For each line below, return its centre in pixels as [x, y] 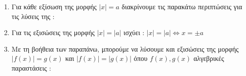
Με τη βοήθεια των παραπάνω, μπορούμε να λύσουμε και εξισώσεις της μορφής [125, 48]
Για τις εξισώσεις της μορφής [53, 32]
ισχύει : [134, 32]
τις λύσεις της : [33, 16]
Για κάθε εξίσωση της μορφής [54, 6]
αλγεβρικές [209, 58]
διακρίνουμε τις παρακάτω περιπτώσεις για [182, 6]
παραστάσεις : [31, 67]
